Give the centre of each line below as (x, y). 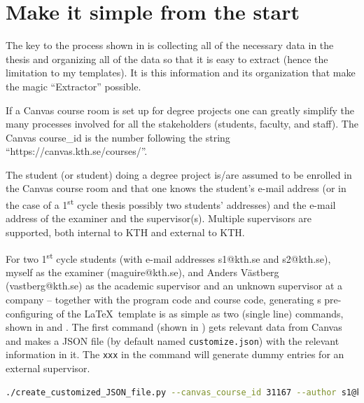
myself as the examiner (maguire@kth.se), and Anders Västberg (142, 272)
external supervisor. (48, 368)
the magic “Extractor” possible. (73, 86)
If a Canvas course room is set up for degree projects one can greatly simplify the (180, 110)
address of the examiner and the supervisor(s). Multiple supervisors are (159, 218)
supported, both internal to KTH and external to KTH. (125, 232)
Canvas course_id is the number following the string (118, 137)
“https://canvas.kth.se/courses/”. (77, 151)
